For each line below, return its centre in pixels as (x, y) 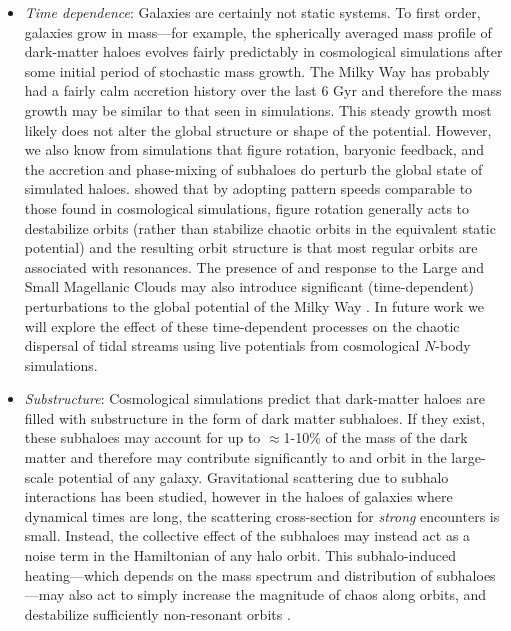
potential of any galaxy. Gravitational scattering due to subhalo (253, 476)
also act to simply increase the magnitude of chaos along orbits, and (278, 594)
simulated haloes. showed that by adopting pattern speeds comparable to (248, 188)
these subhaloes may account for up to (142, 437)
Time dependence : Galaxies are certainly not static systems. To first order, (252, 12)
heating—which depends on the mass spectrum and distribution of (228, 574)
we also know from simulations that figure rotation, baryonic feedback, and (254, 149)
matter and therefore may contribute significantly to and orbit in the (235, 457)
